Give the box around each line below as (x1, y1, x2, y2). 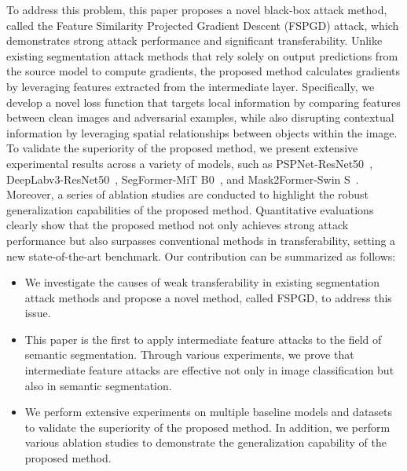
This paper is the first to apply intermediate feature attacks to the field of (24, 330, 382, 347)
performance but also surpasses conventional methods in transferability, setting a (6, 232, 396, 248)
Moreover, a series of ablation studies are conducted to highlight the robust (6, 186, 369, 203)
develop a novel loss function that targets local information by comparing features (6, 93, 401, 110)
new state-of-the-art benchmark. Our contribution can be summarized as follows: (6, 247, 396, 264)
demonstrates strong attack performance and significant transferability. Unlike (6, 32, 383, 49)
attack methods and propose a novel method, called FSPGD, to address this (24, 289, 392, 305)
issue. (24, 305, 51, 321)
